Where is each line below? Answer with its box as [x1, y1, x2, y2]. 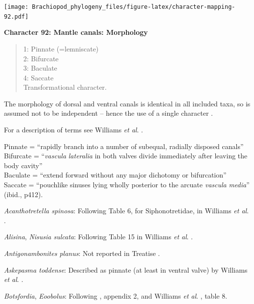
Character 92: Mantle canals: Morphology [4, 27, 148, 37]
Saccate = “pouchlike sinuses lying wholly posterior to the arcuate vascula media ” [4, 179, 250, 190]
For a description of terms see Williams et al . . [4, 125, 143, 135]
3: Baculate [23, 63, 57, 73]
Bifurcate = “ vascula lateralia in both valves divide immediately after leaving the [4, 151, 248, 161]
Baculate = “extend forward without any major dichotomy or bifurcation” [4, 170, 227, 180]
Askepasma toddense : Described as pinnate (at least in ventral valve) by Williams [4, 264, 248, 275]
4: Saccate [23, 72, 54, 82]
